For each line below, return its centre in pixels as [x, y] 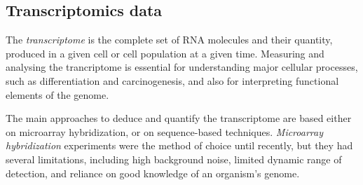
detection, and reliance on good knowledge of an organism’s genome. [153, 173]
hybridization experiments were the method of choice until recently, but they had [179, 145]
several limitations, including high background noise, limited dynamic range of [174, 159]
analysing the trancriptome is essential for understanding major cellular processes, [182, 67]
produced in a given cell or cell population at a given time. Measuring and [165, 53]
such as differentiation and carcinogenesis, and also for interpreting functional [172, 80]
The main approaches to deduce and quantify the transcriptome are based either [179, 118]
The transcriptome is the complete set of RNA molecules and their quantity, [169, 40]
